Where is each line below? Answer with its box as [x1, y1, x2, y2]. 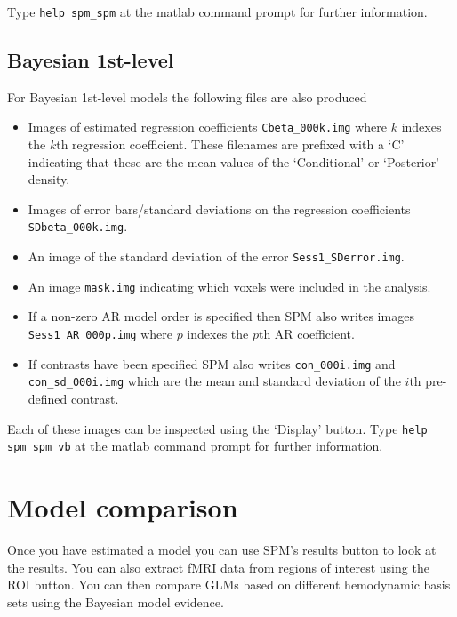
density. [28, 170, 70, 188]
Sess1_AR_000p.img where [28, 325, 172, 343]
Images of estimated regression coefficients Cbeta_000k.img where [28, 117, 388, 136]
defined [28, 389, 68, 408]
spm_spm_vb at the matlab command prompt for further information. [7, 437, 383, 455]
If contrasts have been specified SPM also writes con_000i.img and [28, 354, 396, 373]
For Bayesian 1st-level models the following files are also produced [7, 87, 367, 106]
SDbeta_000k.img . [28, 217, 128, 236]
